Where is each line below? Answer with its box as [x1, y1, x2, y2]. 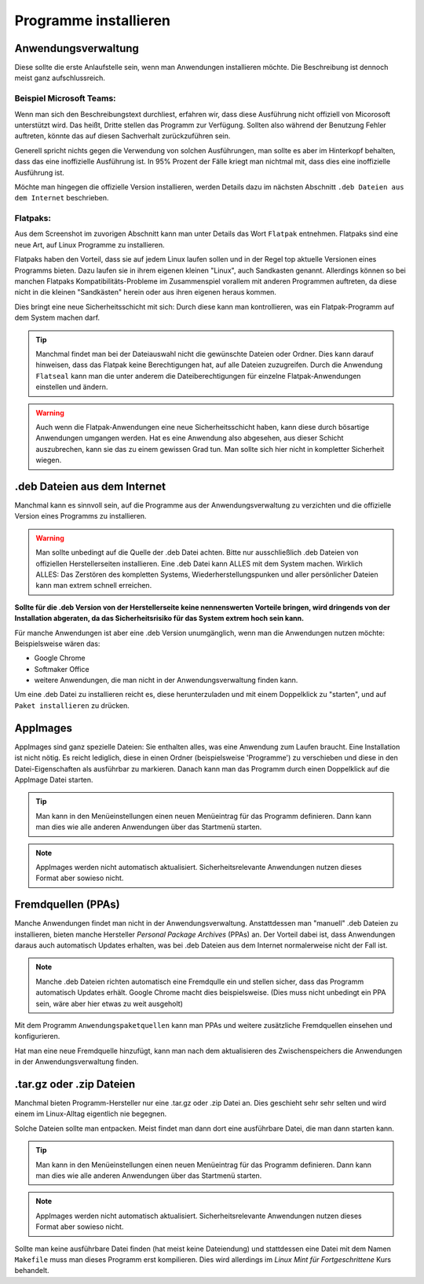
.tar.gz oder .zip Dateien [14, 1077, 136, 1091]
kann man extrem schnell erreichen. [35, 581, 152, 590]
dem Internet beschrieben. [14, 193, 109, 203]
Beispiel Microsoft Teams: [14, 93, 117, 104]
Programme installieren [14, 12, 171, 29]
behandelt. [14, 1266, 50, 1275]
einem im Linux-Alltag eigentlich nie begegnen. [14, 1109, 167, 1119]
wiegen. [35, 456, 62, 465]
